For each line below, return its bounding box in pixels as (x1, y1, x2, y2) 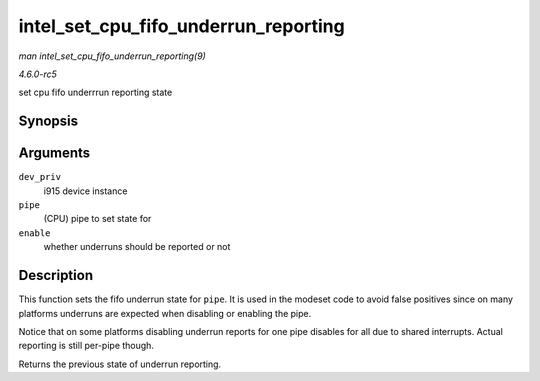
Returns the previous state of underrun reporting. (18, 358, 222, 370)
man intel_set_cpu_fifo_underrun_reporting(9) (18, 50, 207, 62)
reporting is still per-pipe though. (18, 340, 155, 352)
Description (18, 267, 94, 284)
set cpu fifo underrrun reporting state (18, 86, 173, 99)
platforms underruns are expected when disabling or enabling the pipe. (18, 307, 312, 319)
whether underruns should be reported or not (43, 241, 231, 253)
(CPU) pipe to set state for (43, 213, 152, 225)
